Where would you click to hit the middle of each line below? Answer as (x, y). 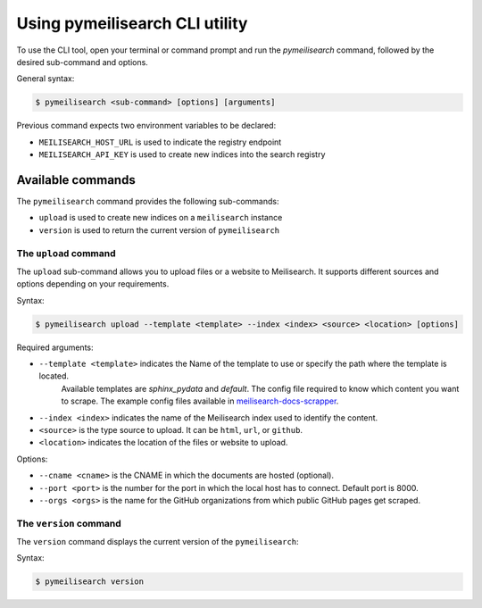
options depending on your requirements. (93, 284)
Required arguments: (55, 347)
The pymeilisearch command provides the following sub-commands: (148, 201)
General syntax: (46, 79)
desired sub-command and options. (83, 62)
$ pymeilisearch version (90, 582)
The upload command (66, 253)
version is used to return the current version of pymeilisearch (159, 230)
